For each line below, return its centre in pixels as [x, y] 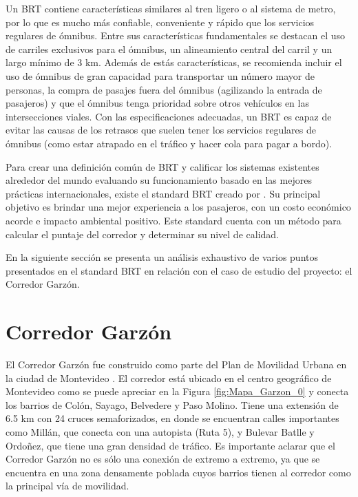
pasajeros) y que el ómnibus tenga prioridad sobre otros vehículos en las [157, 103]
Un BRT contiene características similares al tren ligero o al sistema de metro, [171, 8]
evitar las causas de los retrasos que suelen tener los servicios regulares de [161, 130]
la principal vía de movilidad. [67, 486]
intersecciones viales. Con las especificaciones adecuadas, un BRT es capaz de [169, 116]
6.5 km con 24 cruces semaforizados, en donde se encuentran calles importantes [172, 418]
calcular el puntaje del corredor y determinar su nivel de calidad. [142, 234]
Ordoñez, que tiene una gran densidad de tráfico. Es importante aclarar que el [170, 445]
